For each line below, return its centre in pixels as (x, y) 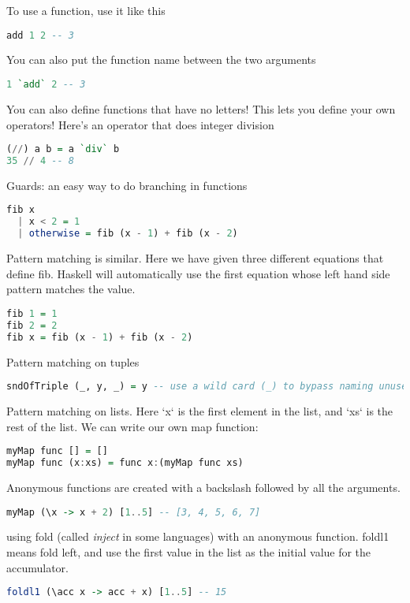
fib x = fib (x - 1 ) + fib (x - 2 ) (100, 337)
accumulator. (37, 567)
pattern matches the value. (71, 289)
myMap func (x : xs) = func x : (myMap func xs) (125, 463)
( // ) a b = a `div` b (63, 149)
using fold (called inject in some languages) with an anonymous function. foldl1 (198, 536)
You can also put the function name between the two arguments (161, 60)
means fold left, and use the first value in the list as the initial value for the (189, 551)
